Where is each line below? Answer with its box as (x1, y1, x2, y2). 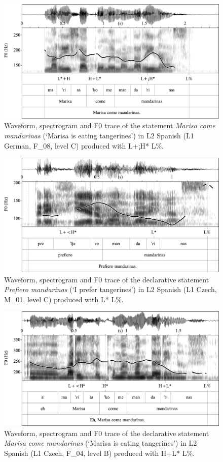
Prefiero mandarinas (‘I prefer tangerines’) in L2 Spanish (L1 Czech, (4, 284, 217, 295)
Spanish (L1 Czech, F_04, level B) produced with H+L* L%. (4, 448, 195, 458)
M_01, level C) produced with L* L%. (4, 294, 124, 304)
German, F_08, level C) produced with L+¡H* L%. (4, 140, 164, 151)
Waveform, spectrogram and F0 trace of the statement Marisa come (4, 120, 215, 131)
